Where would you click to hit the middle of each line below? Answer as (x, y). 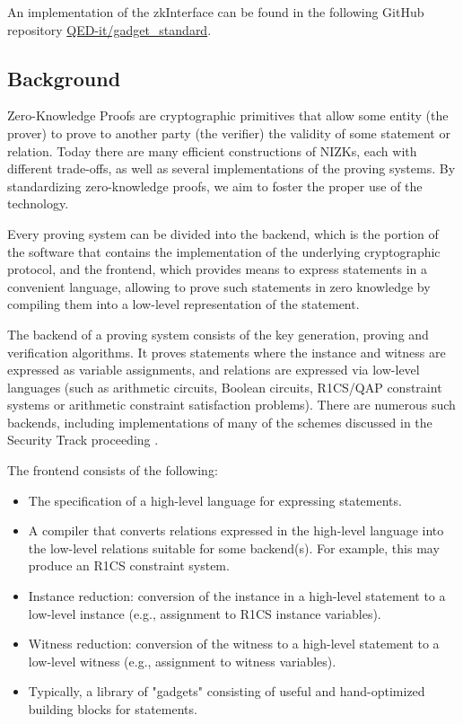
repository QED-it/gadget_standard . (109, 29)
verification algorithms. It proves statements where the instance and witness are (227, 352)
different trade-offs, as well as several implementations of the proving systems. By (231, 168)
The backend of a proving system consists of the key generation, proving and (218, 334)
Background (64, 78)
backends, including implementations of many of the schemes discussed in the (220, 422)
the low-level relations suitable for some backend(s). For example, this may (234, 547)
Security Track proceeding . (83, 440)
